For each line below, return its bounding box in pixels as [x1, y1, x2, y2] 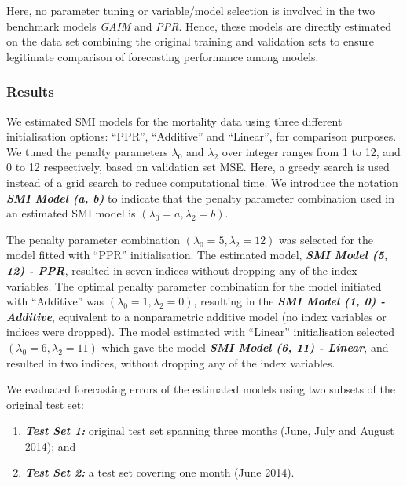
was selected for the [279, 231, 373, 247]
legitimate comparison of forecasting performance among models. [6, 48, 319, 64]
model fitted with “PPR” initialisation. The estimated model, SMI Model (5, [6, 247, 388, 263]
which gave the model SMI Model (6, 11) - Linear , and [101, 338, 389, 355]
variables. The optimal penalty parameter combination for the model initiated [6, 277, 382, 294]
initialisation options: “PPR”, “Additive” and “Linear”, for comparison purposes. [6, 128, 397, 144]
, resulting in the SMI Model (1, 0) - [193, 293, 386, 309]
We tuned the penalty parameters [6, 143, 168, 159]
